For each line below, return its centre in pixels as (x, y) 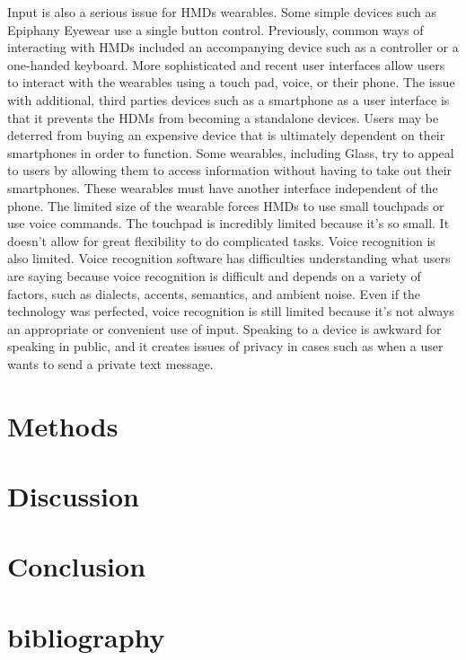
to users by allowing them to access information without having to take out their (230, 170)
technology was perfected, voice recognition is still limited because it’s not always (231, 311)
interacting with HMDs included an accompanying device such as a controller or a (233, 47)
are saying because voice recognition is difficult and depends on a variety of (214, 275)
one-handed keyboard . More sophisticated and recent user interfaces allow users (226, 64)
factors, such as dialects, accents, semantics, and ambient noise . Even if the (214, 293)
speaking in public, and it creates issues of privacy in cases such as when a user (225, 346)
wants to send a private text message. (110, 363)
